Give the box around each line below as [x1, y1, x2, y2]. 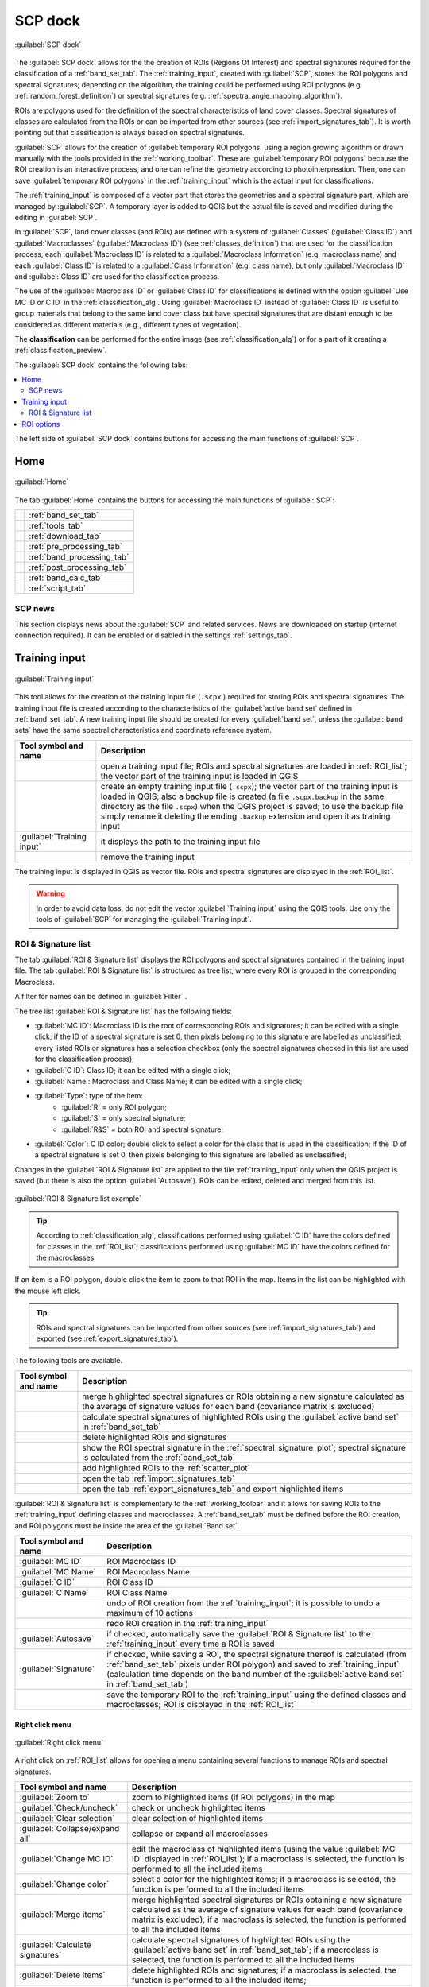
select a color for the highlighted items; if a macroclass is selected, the [131, 1874, 396, 1885]
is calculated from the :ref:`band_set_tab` [82, 1451, 236, 1462]
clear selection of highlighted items [131, 1813, 264, 1824]
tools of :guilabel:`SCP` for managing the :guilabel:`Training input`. [36, 914, 252, 924]
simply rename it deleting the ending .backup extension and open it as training [100, 811, 391, 822]
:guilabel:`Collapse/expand [19, 1823, 120, 1834]
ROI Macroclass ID [106, 1555, 176, 1567]
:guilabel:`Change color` [19, 1879, 110, 1890]
